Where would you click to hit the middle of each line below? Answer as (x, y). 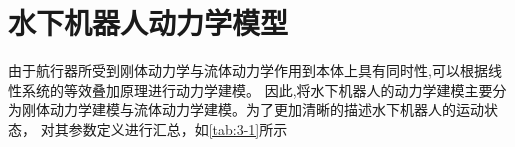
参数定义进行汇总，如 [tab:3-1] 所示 (178, 128)
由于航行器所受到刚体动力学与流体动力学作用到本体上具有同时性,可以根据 (248, 70)
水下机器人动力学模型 (148, 22)
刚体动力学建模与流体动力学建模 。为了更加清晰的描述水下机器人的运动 (252, 109)
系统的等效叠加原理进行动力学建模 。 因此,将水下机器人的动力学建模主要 (257, 89)
